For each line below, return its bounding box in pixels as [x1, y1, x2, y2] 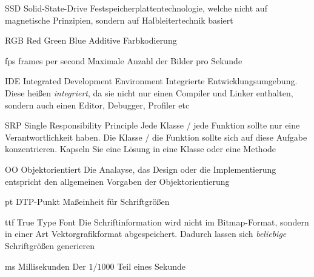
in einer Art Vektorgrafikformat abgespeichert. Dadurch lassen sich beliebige [5, 227, 287, 240]
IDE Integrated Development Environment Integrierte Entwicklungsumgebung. [5, 75, 298, 87]
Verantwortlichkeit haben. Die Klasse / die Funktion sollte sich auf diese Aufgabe [5, 130, 307, 143]
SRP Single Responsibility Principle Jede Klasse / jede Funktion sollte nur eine [5, 119, 300, 132]
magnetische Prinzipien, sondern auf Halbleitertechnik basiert [5, 13, 233, 26]
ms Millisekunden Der [5, 259, 86, 272]
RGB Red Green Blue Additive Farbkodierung [5, 34, 177, 47]
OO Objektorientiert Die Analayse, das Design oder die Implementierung [5, 162, 276, 175]
